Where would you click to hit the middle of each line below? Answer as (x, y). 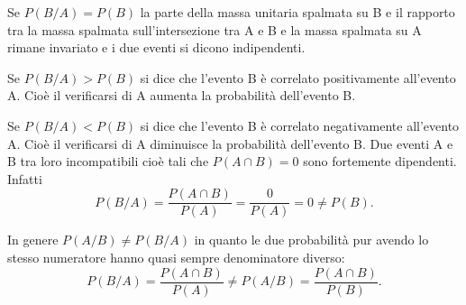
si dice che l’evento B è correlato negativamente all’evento (300, 125)
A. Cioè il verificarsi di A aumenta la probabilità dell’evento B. (182, 95)
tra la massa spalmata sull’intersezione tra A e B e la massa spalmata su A (215, 29)
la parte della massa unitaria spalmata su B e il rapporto (297, 12)
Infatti (25, 178)
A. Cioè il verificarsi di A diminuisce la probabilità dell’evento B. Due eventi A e (230, 143)
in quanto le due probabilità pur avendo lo (311, 240)
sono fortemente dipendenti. (380, 161)
